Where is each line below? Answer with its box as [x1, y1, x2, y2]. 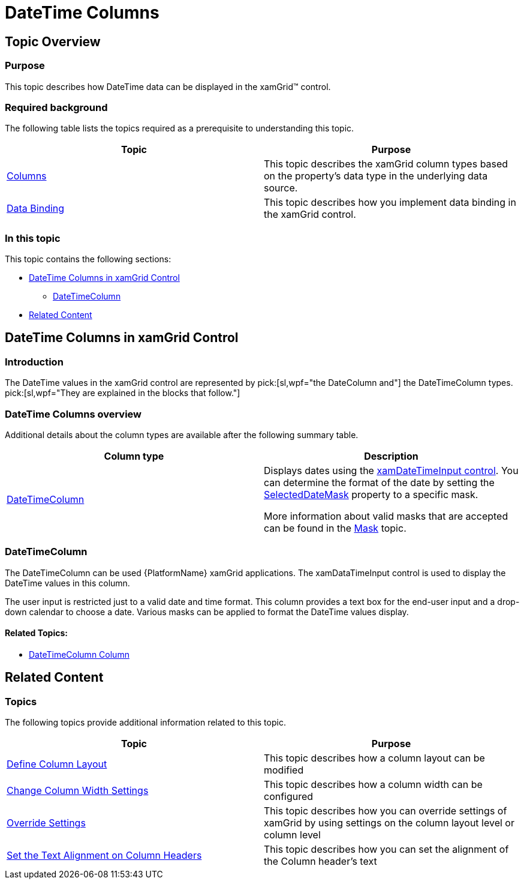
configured [264, 790, 314, 803]
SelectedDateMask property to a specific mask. [264, 489, 478, 501]
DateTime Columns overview [5, 407, 141, 420]
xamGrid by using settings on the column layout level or [264, 817, 514, 829]
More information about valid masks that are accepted [264, 510, 508, 523]
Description [364, 450, 418, 463]
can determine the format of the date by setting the [264, 477, 495, 489]
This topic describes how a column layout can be [264, 752, 485, 765]
